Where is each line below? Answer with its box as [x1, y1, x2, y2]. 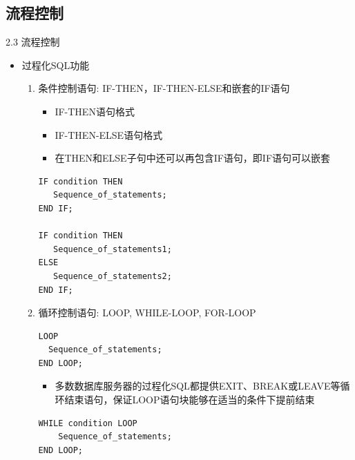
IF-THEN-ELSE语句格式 [55, 127, 163, 142]
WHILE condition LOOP [38, 418, 137, 428]
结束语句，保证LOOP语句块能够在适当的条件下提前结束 [64, 392, 315, 407]
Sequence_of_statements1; [53, 244, 172, 254]
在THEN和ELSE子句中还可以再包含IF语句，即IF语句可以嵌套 [55, 151, 331, 165]
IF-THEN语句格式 [55, 104, 135, 118]
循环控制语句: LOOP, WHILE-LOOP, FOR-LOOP [38, 305, 256, 320]
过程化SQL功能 [21, 57, 90, 72]
